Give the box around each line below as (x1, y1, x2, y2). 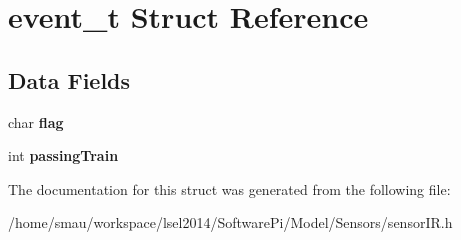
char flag (8, 111, 64, 132)
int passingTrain (8, 145, 119, 166)
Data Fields (8, 64, 131, 95)
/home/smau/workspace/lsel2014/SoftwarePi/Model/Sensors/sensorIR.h (8, 212, 453, 233)
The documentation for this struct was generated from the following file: (8, 178, 451, 199)
